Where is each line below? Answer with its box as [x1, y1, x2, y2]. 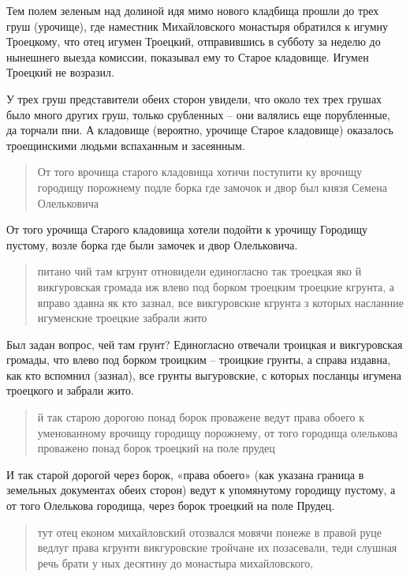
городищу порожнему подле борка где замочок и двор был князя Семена [37, 178, 387, 195]
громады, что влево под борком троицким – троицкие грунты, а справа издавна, [6, 351, 391, 368]
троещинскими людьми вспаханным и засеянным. [6, 137, 245, 153]
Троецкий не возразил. [6, 64, 114, 81]
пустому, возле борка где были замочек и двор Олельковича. [6, 236, 298, 253]
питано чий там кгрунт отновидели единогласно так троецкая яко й [37, 263, 362, 279]
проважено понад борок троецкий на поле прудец [37, 440, 275, 456]
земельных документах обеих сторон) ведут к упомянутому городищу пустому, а [6, 481, 396, 498]
